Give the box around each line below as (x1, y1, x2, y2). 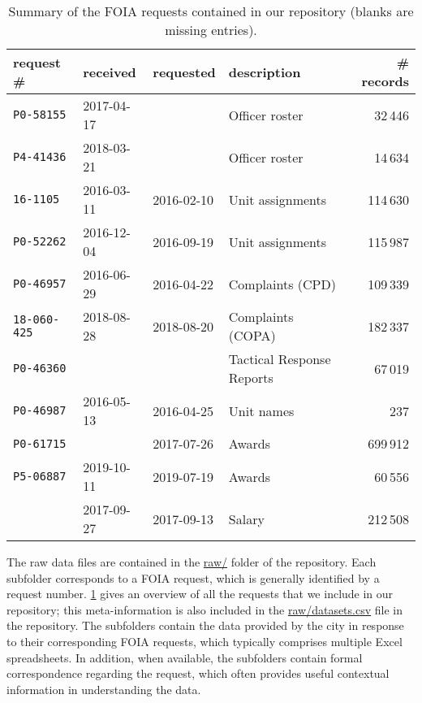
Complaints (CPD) (228, 274, 336, 293)
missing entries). (165, 20, 257, 39)
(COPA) (228, 326, 276, 345)
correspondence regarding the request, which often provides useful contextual (6, 665, 390, 682)
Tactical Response (228, 349, 331, 368)
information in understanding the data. (6, 680, 201, 697)
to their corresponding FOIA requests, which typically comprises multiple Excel (6, 632, 403, 649)
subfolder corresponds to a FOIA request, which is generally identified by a (6, 569, 380, 586)
